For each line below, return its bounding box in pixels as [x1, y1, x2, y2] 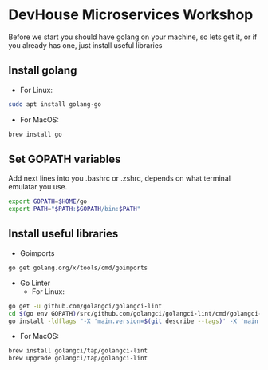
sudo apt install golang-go [8, 100, 102, 109]
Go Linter [19, 278, 51, 288]
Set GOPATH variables [8, 152, 121, 165]
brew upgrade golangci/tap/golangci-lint [8, 354, 148, 363]
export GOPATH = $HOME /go [8, 197, 88, 205]
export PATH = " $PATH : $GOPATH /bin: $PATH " [8, 205, 141, 213]
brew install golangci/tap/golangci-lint [8, 347, 148, 355]
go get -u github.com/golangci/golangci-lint [8, 302, 162, 310]
